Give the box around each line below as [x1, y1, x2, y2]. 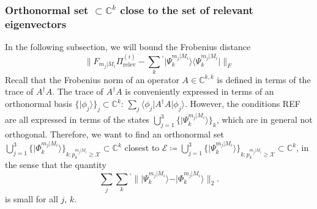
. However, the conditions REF [184, 97, 300, 110]
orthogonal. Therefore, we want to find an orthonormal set [5, 128, 225, 141]
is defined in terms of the [217, 73, 311, 86]
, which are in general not [216, 113, 313, 126]
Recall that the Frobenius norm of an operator [5, 73, 179, 86]
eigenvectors [5, 16, 67, 31]
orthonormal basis [5, 97, 72, 110]
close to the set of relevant [120, 2, 253, 17]
